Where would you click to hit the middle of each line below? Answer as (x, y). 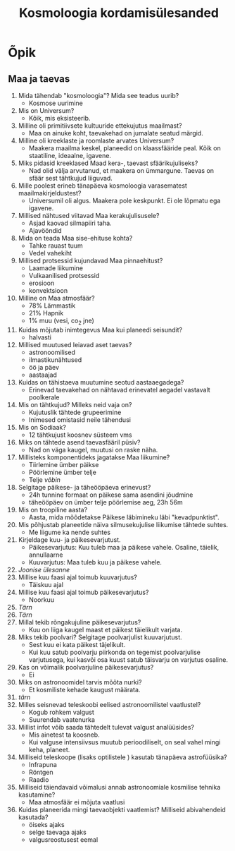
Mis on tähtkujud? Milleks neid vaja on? (75, 404)
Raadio (39, 779)
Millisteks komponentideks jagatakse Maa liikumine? (94, 457)
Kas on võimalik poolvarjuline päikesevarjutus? (86, 667)
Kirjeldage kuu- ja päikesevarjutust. (70, 539)
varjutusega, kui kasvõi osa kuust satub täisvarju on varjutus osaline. (128, 659)
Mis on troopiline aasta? (53, 509)
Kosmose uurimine (56, 103)
